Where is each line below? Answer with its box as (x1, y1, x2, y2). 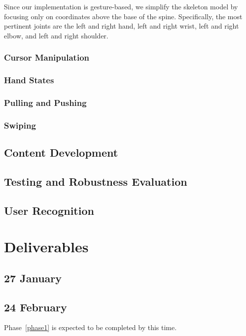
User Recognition (4, 202, 94, 218)
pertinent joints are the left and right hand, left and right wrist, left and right (4, 21, 239, 31)
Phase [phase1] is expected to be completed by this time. (4, 322, 177, 333)
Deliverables (4, 236, 89, 257)
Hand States (4, 74, 54, 86)
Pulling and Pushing (4, 96, 87, 108)
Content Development (4, 145, 118, 160)
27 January (4, 270, 62, 285)
